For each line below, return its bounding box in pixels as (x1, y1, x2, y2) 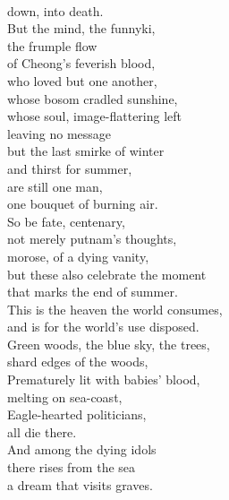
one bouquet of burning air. (7, 194, 158, 213)
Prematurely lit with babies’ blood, (7, 370, 200, 389)
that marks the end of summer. (7, 282, 178, 301)
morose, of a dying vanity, (7, 246, 149, 265)
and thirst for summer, (7, 159, 132, 177)
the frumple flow (7, 36, 98, 55)
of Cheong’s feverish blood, (7, 54, 156, 73)
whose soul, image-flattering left (7, 107, 182, 125)
